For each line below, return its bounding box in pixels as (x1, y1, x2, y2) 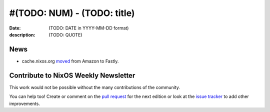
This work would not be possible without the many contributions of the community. (9, 84, 180, 90)
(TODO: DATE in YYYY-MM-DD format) (48, 25, 129, 31)
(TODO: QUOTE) (48, 31, 82, 37)
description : (9, 31, 35, 37)
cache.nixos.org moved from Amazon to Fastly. (21, 58, 119, 64)
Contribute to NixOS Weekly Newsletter (9, 71, 135, 79)
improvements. (9, 100, 40, 106)
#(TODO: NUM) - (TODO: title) (9, 7, 135, 18)
